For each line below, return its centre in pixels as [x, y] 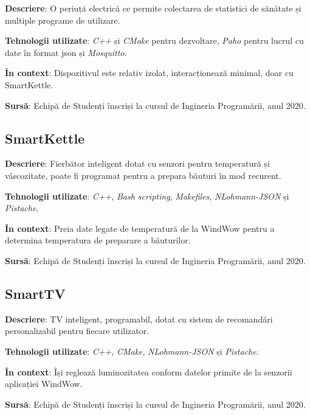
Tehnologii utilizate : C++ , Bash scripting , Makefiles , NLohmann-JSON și [147, 196]
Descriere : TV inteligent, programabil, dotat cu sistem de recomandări [139, 319]
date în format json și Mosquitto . [66, 52]
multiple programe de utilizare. [63, 20]
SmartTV [35, 293]
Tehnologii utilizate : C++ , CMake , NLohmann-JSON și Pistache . [132, 351]
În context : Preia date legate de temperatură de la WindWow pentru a [140, 228]
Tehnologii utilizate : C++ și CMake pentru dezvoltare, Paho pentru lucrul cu [154, 40]
